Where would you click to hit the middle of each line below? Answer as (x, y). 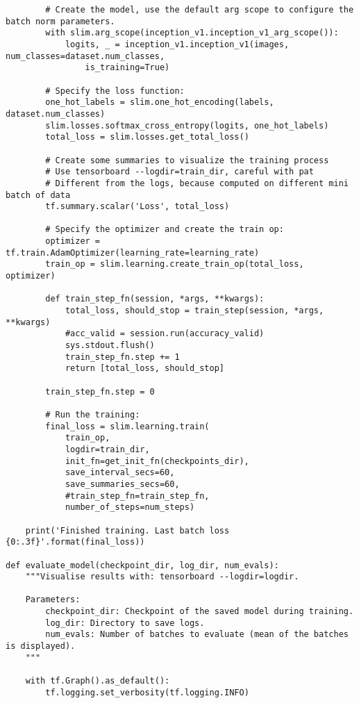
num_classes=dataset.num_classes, (85, 56)
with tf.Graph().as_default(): (98, 681)
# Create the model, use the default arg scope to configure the (200, 10)
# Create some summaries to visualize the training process (187, 160)
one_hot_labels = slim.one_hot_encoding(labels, (160, 102)
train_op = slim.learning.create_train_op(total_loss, (175, 264)
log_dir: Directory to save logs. (125, 623)
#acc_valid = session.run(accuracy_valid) (165, 334)
